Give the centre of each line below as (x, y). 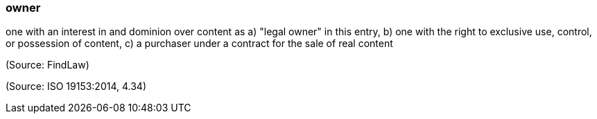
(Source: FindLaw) (47, 65)
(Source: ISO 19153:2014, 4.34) (76, 86)
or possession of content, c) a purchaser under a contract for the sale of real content (199, 44)
